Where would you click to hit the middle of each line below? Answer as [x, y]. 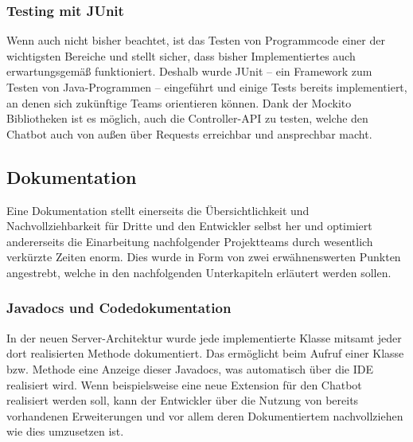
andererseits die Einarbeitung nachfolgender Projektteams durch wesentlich [190, 241]
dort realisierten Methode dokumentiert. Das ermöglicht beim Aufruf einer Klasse [205, 353]
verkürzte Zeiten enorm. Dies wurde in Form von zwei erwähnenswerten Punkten [204, 257]
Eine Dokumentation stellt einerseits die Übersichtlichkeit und [158, 210]
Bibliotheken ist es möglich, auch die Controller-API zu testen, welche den [187, 118]
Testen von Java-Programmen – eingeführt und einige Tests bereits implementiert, [207, 87]
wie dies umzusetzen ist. [65, 431]
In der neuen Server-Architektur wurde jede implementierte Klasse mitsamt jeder [204, 337]
